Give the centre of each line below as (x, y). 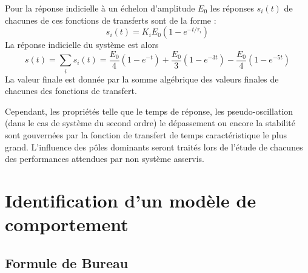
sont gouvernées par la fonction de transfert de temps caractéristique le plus (146, 134)
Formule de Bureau (67, 262)
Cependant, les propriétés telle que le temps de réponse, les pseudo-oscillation (149, 111)
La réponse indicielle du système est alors (82, 45)
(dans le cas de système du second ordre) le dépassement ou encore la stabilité (150, 123)
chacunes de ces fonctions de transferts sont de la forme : (111, 20)
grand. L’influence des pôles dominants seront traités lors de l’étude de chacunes (154, 147)
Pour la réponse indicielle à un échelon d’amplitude (100, 8)
